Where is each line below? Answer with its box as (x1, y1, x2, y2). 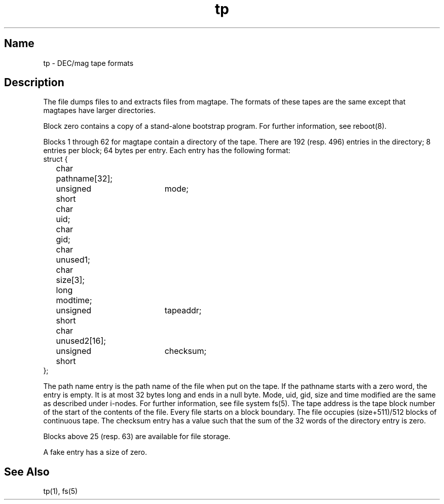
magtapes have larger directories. (43, 106, 156, 115)
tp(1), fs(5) (43, 487, 78, 496)
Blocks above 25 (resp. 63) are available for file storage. (43, 432, 231, 441)
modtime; (56, 295, 92, 306)
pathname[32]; (56, 173, 113, 184)
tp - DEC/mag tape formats (43, 58, 134, 67)
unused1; (56, 255, 90, 265)
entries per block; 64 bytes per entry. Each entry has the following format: (43, 146, 290, 155)
